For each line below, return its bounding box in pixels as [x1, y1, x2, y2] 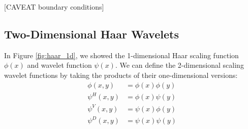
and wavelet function [27, 60, 92, 70]
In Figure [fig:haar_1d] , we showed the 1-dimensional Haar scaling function [4, 50, 239, 60]
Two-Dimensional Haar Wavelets [4, 26, 179, 41]
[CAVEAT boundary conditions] [4, 2, 104, 12]
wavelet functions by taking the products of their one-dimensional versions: [4, 69, 238, 80]
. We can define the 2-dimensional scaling [115, 60, 244, 70]
